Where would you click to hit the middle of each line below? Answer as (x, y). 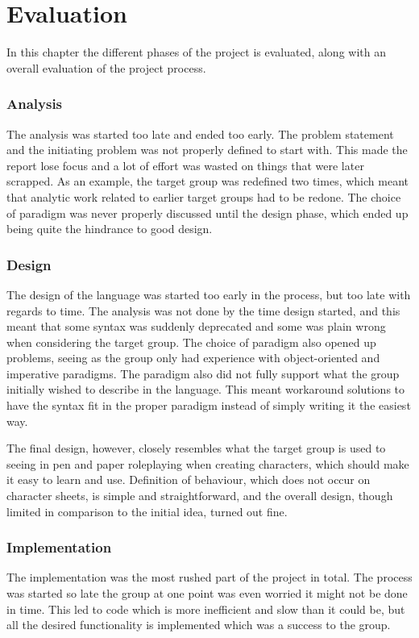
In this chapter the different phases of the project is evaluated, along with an (196, 52)
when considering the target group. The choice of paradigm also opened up (191, 342)
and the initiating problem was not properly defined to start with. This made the (207, 150)
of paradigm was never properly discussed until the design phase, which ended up (207, 213)
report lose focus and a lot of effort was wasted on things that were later (185, 165)
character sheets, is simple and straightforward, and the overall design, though (200, 496)
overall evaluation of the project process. (106, 67)
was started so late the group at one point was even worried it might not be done (207, 593)
